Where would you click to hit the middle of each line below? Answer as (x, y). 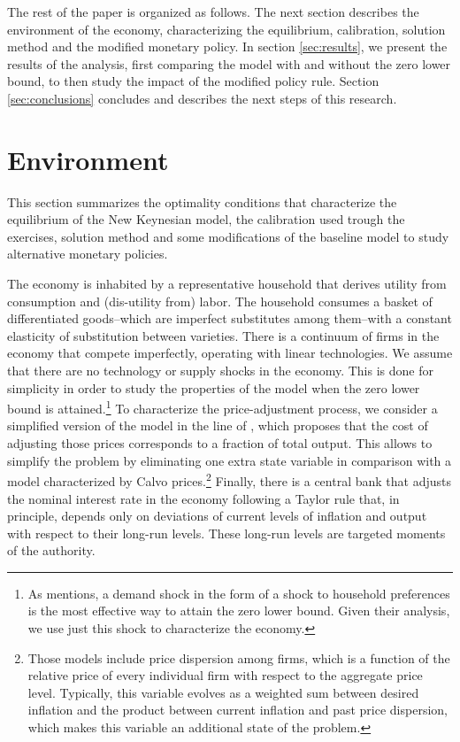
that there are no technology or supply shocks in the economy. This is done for (220, 371)
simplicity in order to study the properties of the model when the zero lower (214, 387)
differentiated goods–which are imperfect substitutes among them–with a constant (230, 318)
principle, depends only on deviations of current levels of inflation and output (217, 516)
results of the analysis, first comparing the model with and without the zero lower (229, 63)
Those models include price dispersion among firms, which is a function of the (239, 657)
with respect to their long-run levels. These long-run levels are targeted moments (226, 533)
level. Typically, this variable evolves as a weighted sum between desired (223, 692)
